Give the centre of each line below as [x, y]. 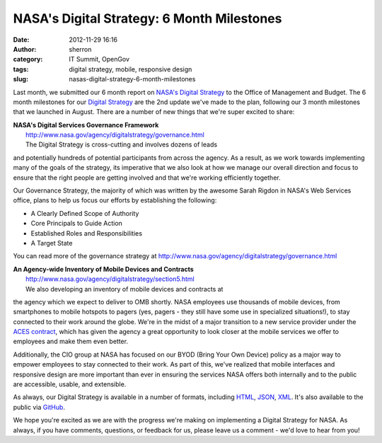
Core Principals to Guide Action [77, 224]
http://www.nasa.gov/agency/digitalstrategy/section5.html [110, 279]
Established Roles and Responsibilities [87, 233]
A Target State [52, 243]
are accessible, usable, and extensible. [70, 384]
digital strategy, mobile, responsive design [131, 69]
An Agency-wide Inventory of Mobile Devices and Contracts [103, 269]
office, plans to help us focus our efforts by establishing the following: [115, 200]
